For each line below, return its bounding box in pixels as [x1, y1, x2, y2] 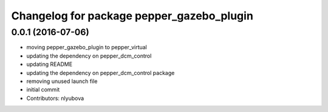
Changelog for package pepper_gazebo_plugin [11, 9, 253, 22]
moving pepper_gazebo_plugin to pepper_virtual [26, 44, 147, 51]
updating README [26, 61, 73, 68]
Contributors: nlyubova [26, 94, 84, 102]
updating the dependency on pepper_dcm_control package [26, 69, 175, 76]
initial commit [26, 86, 60, 93]
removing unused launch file [26, 77, 98, 85]
